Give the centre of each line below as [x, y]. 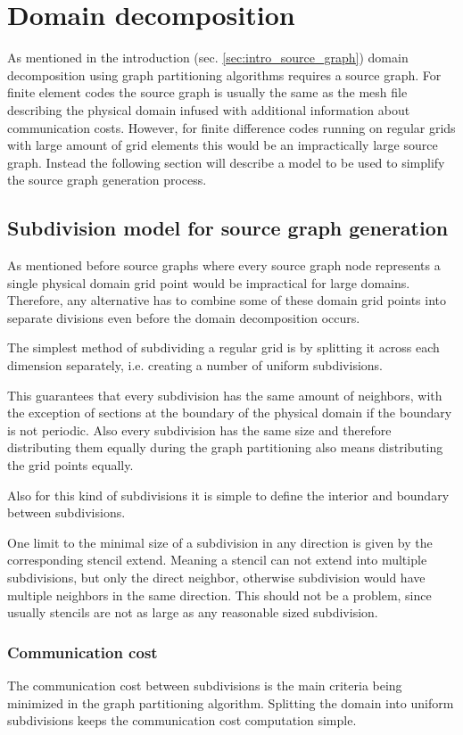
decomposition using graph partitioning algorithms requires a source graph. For [224, 74]
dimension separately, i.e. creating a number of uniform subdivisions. [195, 365]
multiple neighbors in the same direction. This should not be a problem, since [219, 595]
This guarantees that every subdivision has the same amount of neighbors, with [225, 395]
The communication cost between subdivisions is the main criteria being [205, 685]
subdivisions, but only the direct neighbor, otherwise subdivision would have [216, 577]
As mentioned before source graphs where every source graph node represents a [224, 265]
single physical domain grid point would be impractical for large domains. [209, 282]
